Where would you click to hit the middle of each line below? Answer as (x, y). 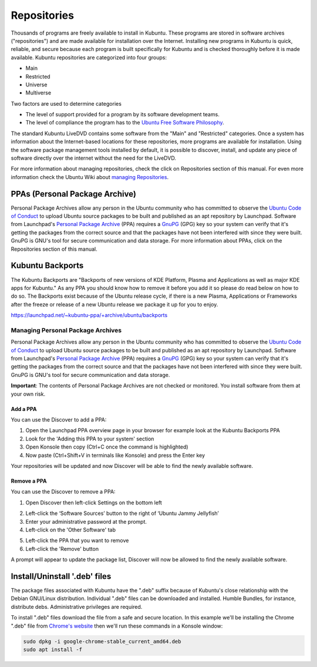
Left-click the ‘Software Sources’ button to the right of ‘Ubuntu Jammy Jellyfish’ (122, 513)
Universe (36, 85)
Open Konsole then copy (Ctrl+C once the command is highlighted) (107, 447)
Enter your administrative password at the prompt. (86, 521)
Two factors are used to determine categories (66, 103)
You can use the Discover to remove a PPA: (63, 492)
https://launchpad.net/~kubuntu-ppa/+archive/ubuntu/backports (89, 315)
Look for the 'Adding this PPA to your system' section (90, 439)
